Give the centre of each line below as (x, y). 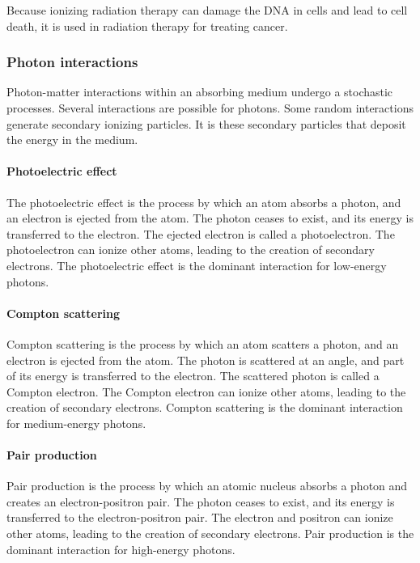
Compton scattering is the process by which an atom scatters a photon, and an (203, 343)
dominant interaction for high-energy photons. (121, 549)
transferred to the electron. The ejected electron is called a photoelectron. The (201, 233)
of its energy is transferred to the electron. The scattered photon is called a (193, 376)
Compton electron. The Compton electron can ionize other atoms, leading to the (206, 391)
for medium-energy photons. (76, 423)
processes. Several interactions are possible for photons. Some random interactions (210, 108)
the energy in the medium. (72, 140)
